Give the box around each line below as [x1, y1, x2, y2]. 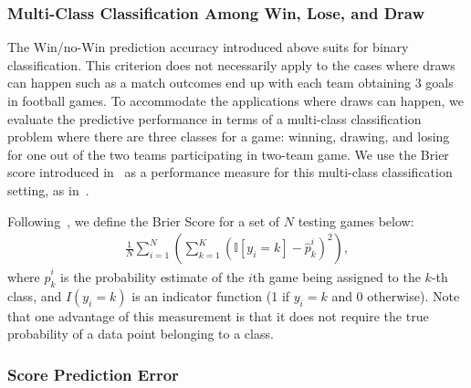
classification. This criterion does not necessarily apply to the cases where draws [7, 55, 455, 74]
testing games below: [298, 211, 414, 230]
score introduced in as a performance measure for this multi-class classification [7, 163, 453, 182]
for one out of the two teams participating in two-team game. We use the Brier [7, 144, 449, 163]
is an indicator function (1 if [131, 286, 290, 305]
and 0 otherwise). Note [331, 286, 460, 305]
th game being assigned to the [252, 267, 421, 286]
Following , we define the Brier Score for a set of [7, 211, 280, 230]
